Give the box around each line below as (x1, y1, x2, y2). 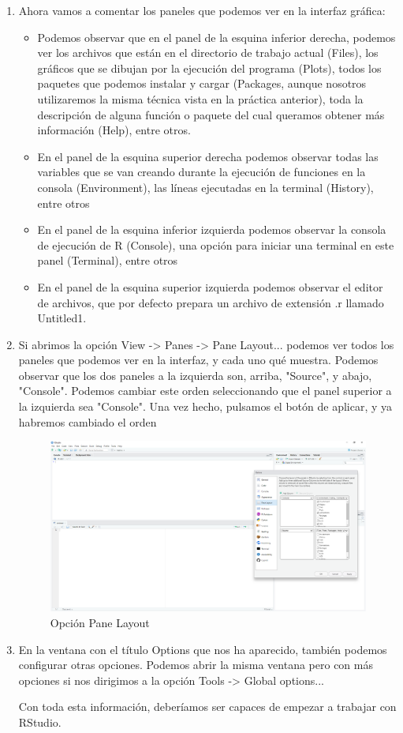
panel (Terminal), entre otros (37, 252, 178, 269)
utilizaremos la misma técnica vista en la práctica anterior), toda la (37, 90, 364, 107)
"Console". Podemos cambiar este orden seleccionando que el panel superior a (18, 382, 392, 399)
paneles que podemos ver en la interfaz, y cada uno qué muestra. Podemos (18, 351, 379, 368)
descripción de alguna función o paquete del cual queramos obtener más (37, 106, 385, 122)
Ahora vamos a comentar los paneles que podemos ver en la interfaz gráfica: (18, 2, 386, 18)
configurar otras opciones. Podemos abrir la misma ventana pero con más (18, 656, 373, 673)
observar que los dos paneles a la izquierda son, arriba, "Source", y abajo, (18, 366, 372, 383)
